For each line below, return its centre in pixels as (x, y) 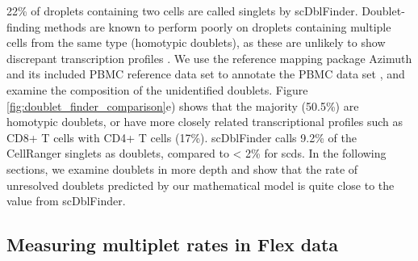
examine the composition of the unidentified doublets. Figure (157, 89)
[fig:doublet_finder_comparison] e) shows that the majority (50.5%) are (183, 105)
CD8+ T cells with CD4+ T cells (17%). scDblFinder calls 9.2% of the (182, 137)
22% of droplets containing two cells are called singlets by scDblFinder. (182, 11)
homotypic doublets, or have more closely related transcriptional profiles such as (205, 122)
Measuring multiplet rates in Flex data (173, 244)
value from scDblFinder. (66, 201)
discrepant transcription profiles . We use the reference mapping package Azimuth (209, 58)
